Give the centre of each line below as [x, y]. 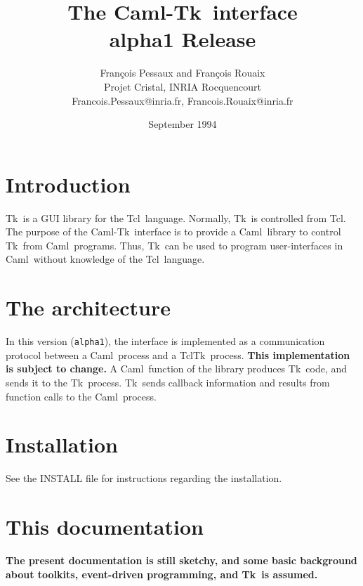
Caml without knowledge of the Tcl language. [105, 259]
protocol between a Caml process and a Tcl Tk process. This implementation [178, 354]
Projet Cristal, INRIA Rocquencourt [182, 86]
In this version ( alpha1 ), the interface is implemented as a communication [165, 341]
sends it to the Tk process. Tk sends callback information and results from [168, 382]
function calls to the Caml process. [81, 396]
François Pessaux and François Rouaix [183, 73]
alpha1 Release [183, 39]
